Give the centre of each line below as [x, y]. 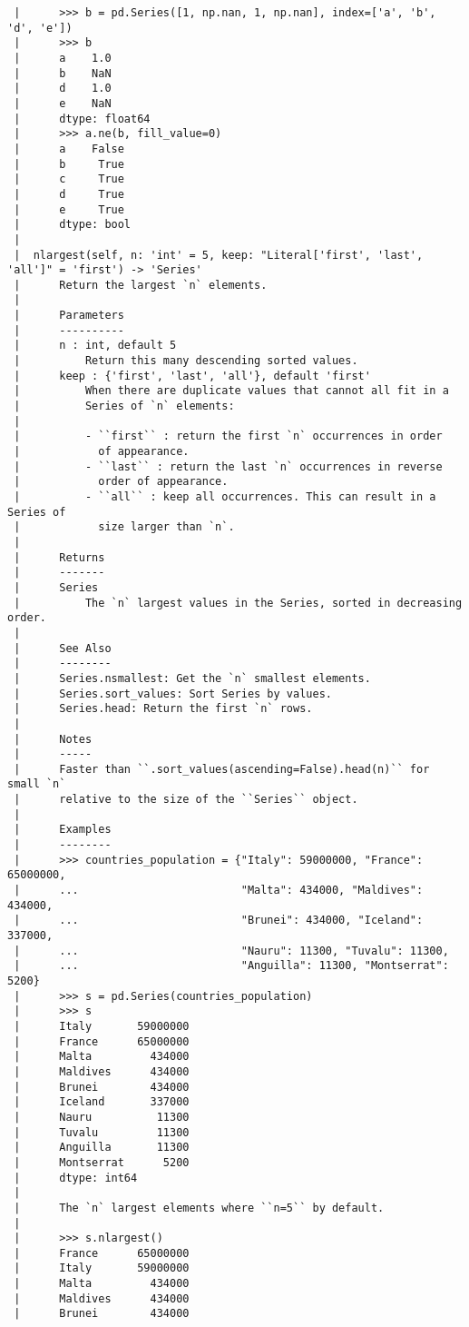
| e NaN [63, 103]
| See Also [63, 648]
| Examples [63, 830]
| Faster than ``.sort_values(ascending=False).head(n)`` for [222, 769]
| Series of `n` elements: [124, 406]
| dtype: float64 [82, 119]
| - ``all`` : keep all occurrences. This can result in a [225, 497]
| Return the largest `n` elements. [141, 285]
